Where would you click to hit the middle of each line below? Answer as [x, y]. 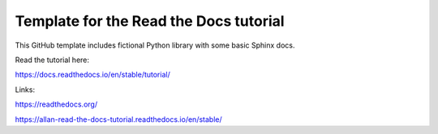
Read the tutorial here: [52, 60]
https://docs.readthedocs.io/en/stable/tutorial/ [92, 75]
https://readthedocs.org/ [56, 104]
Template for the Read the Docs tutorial [150, 21]
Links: [25, 90]
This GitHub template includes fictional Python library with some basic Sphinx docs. [155, 45]
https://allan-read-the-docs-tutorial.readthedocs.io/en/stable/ [118, 119]
